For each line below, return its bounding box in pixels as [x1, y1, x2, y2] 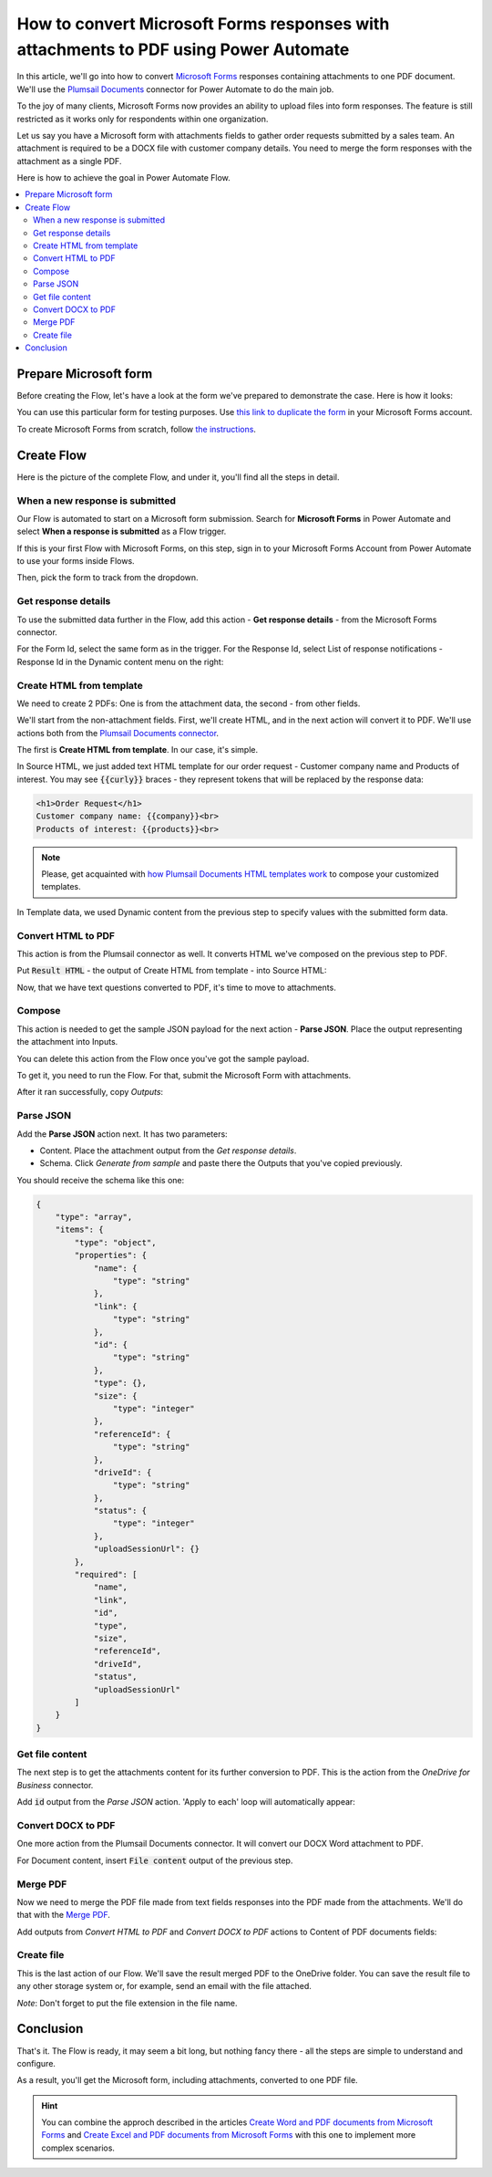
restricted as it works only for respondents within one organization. [16, 113, 269, 124]
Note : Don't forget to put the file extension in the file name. [16, 1997, 238, 2008]
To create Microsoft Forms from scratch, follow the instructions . [16, 423, 257, 434]
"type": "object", [74, 1237, 157, 1247]
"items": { [55, 1224, 104, 1235]
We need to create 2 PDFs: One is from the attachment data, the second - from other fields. [16, 698, 361, 709]
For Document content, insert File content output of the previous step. [16, 1855, 293, 1866]
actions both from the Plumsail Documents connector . [16, 727, 219, 738]
